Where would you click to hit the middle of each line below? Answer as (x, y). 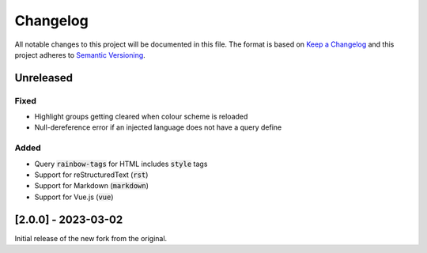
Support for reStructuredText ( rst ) (91, 175)
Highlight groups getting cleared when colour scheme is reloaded (141, 117)
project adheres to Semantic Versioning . (80, 55)
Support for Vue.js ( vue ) (74, 197)
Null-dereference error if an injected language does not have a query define (158, 127)
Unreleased (44, 78)
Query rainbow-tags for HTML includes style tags (121, 164)
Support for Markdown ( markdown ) (92, 186)
